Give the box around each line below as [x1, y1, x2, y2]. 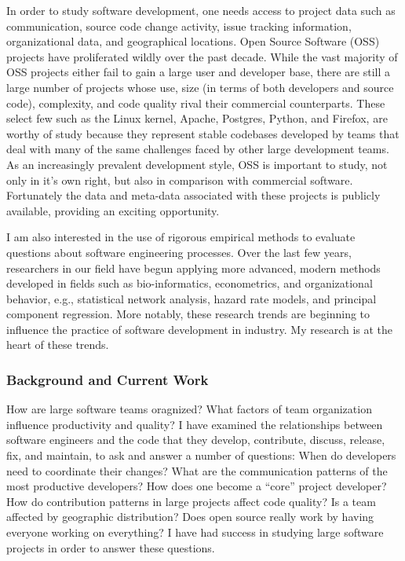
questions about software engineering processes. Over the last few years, [6, 244, 352, 260]
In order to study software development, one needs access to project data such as [6, 2, 396, 18]
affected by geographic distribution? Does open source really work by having [6, 508, 374, 525]
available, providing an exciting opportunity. [6, 202, 220, 218]
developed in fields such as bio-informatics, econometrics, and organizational [6, 275, 373, 291]
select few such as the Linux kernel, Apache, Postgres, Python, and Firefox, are [6, 110, 388, 126]
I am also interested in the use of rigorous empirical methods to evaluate [6, 229, 356, 245]
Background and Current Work [6, 369, 209, 389]
